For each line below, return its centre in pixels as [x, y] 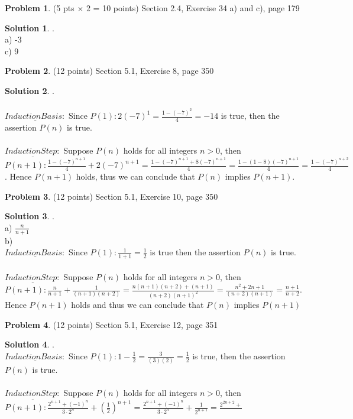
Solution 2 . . [30, 90]
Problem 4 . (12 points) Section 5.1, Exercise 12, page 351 [111, 324]
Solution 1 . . [30, 27]
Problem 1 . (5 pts [40, 8]
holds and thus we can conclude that [137, 304]
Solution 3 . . [30, 216]
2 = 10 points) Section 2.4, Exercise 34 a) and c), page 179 [193, 8]
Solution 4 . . [30, 344]
